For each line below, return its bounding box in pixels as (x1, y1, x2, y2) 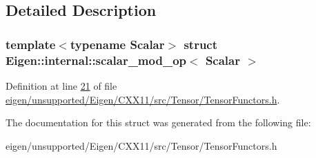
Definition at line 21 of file (6, 78, 117, 92)
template (6, 35, 56, 52)
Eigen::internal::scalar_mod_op (6, 51, 186, 68)
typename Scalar (70, 35, 165, 52)
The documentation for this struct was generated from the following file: (6, 115, 311, 130)
